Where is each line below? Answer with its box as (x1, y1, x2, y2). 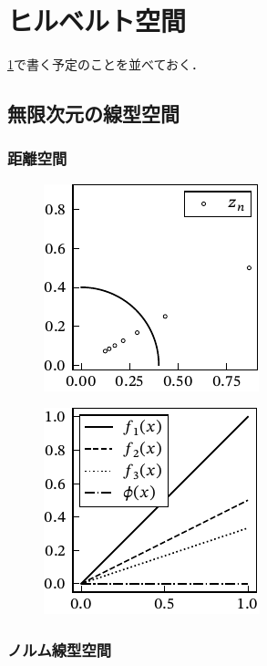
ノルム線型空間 (7, 638, 112, 661)
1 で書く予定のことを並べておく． (7, 55, 205, 74)
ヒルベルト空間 (7, 2, 187, 39)
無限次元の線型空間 (7, 99, 180, 128)
